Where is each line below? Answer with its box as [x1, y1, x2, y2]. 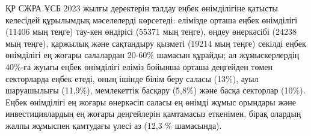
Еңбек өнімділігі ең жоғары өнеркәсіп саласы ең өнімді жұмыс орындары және [5, 95, 296, 108]
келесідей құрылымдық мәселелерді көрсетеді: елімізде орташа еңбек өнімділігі [5, 13, 298, 26]
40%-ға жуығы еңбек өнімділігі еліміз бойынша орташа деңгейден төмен [5, 60, 273, 72]
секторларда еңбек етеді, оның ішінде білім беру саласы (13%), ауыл [5, 72, 259, 84]
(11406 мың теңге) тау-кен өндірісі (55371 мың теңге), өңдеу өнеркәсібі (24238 [5, 25, 297, 38]
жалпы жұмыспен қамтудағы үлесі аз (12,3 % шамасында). [5, 119, 222, 131]
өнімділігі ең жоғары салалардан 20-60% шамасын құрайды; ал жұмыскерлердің [5, 49, 300, 61]
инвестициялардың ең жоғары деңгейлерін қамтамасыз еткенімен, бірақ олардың [5, 107, 301, 120]
